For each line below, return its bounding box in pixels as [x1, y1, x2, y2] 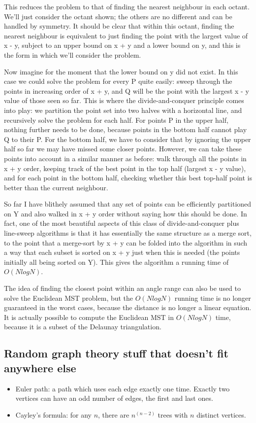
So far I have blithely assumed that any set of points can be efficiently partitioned [4, 199, 252, 209]
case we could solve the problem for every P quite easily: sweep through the [4, 76, 232, 86]
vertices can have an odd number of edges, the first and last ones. [15, 393, 213, 403]
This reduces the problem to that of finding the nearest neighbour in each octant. [4, 1, 250, 11]
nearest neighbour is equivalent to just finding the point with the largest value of [4, 30, 248, 40]
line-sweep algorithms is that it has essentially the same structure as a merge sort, [4, 228, 252, 238]
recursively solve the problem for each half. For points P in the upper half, [4, 114, 228, 125]
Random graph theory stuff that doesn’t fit [4, 346, 228, 361]
